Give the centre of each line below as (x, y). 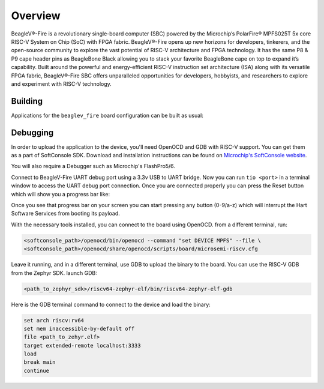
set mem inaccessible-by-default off (79, 328)
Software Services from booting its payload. (65, 214)
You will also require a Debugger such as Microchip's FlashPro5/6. (93, 166)
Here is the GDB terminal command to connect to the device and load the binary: (111, 304)
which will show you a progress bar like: (61, 194)
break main (40, 362)
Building (27, 101)
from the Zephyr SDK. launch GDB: (54, 273)
